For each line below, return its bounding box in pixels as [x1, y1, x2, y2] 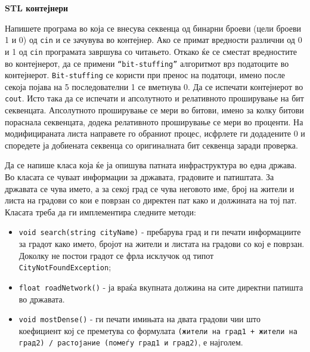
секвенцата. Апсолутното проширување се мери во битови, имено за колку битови [5, 104, 304, 116]
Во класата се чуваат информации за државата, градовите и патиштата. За [5, 171, 274, 183]
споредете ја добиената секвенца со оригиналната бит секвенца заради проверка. [5, 138, 298, 151]
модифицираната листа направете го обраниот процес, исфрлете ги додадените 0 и [5, 127, 305, 140]
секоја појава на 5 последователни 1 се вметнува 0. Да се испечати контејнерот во [5, 80, 303, 92]
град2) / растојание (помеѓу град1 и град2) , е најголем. [18, 336, 243, 348]
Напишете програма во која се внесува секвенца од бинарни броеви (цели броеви [5, 21, 302, 34]
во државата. [18, 292, 65, 305]
